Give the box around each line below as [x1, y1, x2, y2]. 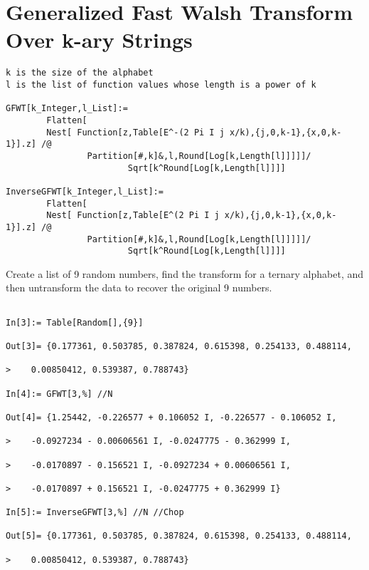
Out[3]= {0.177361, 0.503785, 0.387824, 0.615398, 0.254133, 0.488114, [6, 341, 352, 351]
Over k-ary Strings [6, 25, 193, 54]
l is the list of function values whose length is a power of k [6, 79, 316, 90]
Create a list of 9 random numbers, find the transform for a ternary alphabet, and [6, 266, 364, 281]
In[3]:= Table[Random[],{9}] [6, 317, 144, 328]
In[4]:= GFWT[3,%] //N [6, 388, 113, 399]
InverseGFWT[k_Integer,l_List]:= [6, 186, 164, 197]
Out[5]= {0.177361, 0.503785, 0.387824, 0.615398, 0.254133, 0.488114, [6, 531, 352, 541]
